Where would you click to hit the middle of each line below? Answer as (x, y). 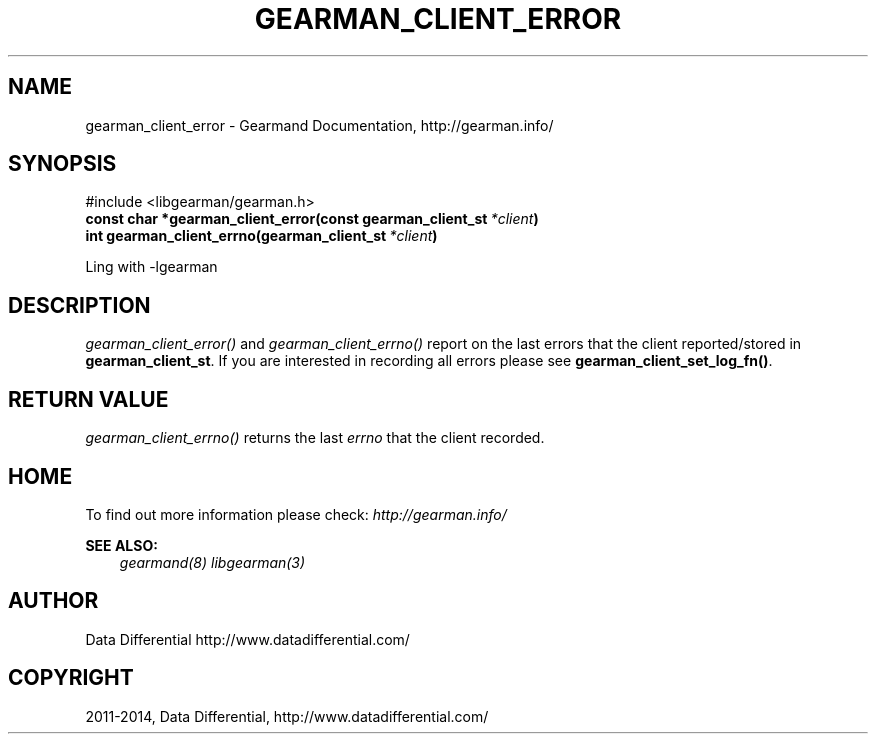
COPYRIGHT (71, 678)
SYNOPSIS (62, 164)
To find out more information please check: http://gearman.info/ (296, 514)
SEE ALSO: (121, 545)
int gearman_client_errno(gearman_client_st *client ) (261, 236)
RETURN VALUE (88, 399)
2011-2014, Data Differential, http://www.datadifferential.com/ (287, 716)
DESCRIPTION (79, 305)
